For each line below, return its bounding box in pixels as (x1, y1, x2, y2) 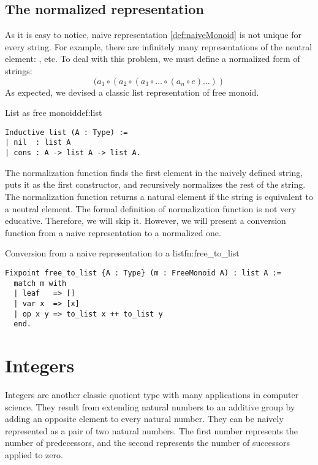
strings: (5, 64, 32, 77)
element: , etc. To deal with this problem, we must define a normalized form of (5, 52, 300, 65)
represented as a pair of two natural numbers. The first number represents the (5, 424, 298, 437)
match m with (13, 279, 67, 288)
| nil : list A (5, 138, 71, 147)
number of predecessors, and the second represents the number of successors (5, 436, 290, 449)
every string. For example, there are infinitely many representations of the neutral (5, 40, 312, 53)
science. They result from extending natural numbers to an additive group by (5, 400, 295, 413)
